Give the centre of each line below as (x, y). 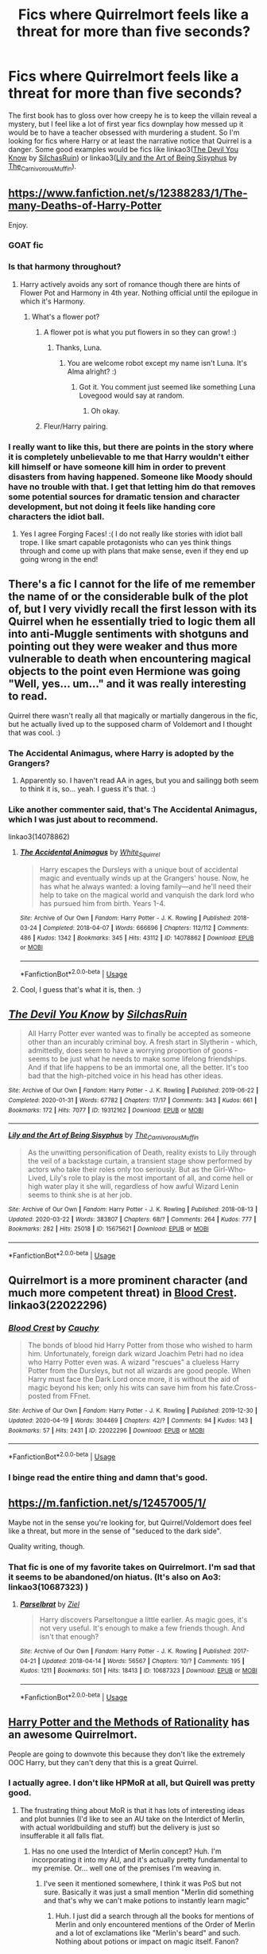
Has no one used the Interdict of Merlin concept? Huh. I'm (127, 1851)
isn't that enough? (69, 1637)
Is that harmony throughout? (65, 267)
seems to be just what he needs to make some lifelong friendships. (137, 1059)
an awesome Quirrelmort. (73, 1735)
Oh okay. (106, 410)
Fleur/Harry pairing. (76, 426)
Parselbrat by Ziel (50, 1604)
